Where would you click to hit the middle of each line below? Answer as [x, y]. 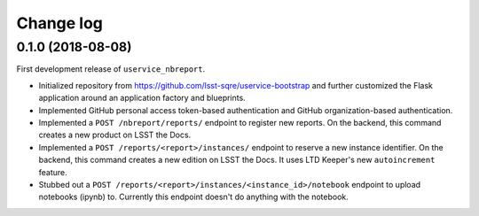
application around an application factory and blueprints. [142, 98]
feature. [53, 172]
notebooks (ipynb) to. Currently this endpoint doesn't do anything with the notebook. [194, 197]
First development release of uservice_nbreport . [111, 69]
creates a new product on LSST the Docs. [115, 135]
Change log [60, 23]
